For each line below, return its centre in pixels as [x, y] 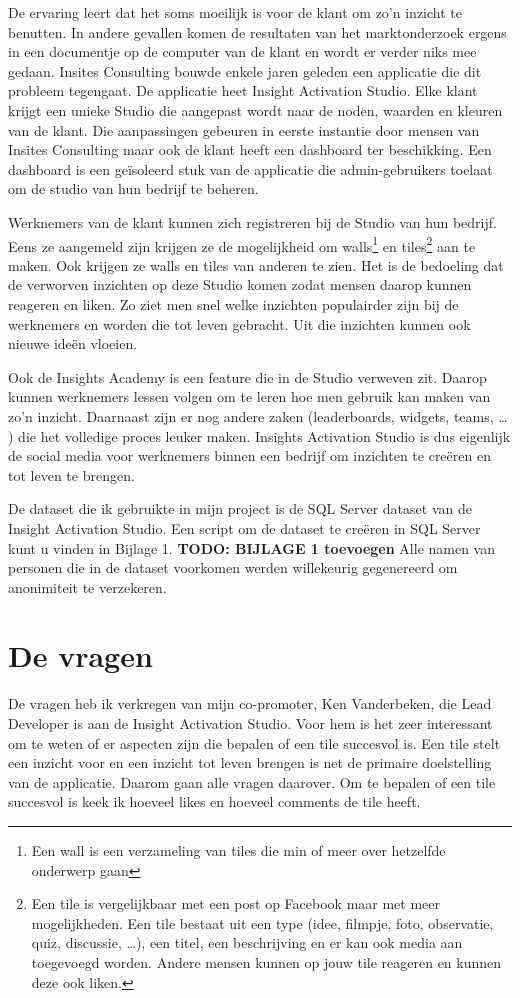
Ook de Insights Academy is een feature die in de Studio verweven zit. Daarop [247, 376]
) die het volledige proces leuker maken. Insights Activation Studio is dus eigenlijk [259, 435]
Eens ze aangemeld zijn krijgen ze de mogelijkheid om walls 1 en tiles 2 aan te [242, 244]
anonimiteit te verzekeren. [87, 586]
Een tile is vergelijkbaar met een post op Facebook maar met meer [236, 903]
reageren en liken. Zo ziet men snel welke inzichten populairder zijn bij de [233, 303]
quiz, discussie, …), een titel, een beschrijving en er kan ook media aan [247, 942]
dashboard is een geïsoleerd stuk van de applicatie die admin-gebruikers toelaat [250, 168]
